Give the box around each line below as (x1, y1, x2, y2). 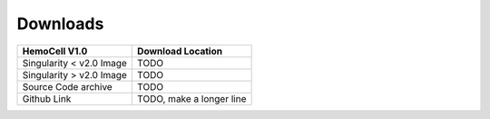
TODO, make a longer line (137, 92, 247, 104)
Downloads (16, 14, 104, 34)
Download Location (137, 45, 222, 57)
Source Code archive (22, 80, 113, 93)
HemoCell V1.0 (22, 45, 88, 57)
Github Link (22, 92, 72, 104)
